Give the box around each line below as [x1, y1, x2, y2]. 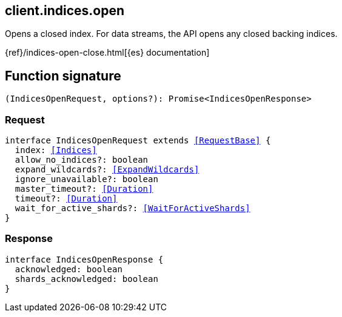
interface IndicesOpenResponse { [5, 254, 164, 264]
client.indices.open [5, 3, 125, 18]
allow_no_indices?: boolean [15, 155, 149, 165]
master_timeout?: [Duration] [15, 184, 153, 194]
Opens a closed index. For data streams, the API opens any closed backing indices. [5, 28, 338, 39]
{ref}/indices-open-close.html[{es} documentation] [5, 47, 210, 58]
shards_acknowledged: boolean [15, 273, 158, 284]
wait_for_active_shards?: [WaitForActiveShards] [15, 203, 250, 214]
